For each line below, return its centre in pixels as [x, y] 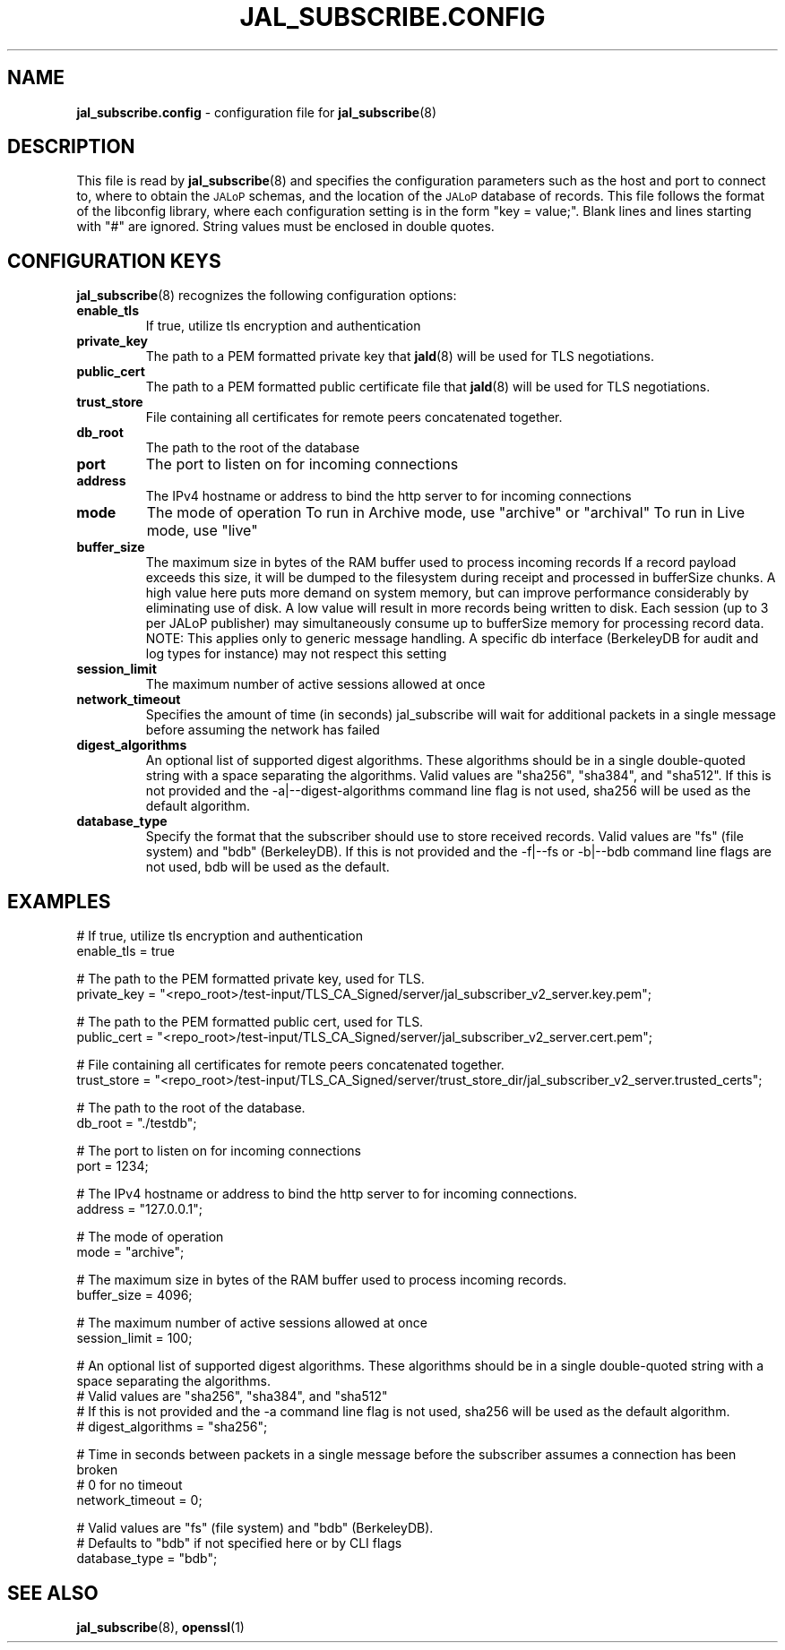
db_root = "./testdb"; [137, 1123]
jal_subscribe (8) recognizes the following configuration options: [267, 296]
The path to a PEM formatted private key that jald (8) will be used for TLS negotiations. [400, 357]
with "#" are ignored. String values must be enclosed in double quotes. [285, 227]
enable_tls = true [125, 951]
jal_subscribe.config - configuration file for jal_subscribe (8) [257, 112]
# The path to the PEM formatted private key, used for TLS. [250, 979]
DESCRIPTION [71, 147]
